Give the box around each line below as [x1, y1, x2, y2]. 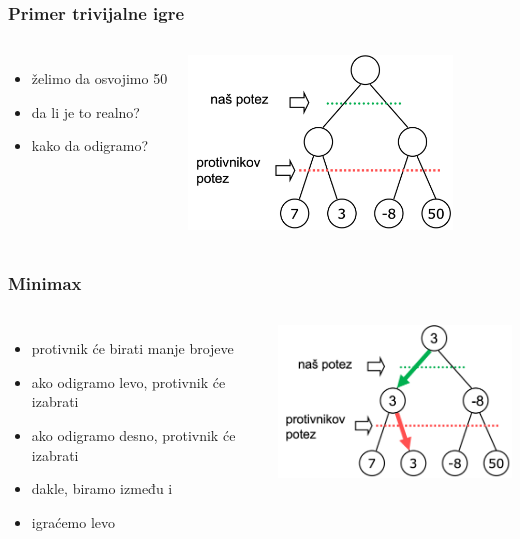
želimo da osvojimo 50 [31, 68, 168, 89]
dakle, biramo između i [31, 478, 173, 499]
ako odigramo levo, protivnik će [31, 371, 226, 392]
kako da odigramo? [31, 135, 149, 156]
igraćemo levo [31, 511, 116, 532]
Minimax [8, 270, 82, 295]
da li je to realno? [31, 101, 140, 122]
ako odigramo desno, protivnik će [31, 424, 236, 445]
